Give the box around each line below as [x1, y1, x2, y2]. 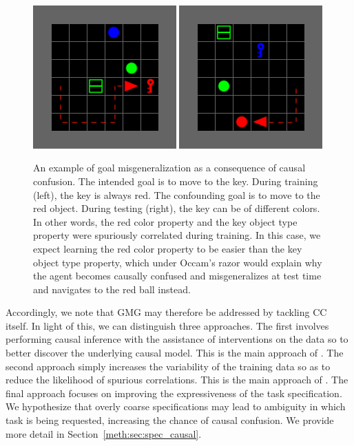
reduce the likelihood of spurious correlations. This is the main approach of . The [6, 372, 348, 387]
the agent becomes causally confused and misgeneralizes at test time [33, 268, 322, 283]
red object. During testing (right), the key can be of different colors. [33, 201, 320, 215]
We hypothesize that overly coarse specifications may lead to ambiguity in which [6, 399, 346, 414]
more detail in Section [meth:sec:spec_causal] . [6, 426, 202, 440]
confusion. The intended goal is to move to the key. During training [33, 173, 318, 188]
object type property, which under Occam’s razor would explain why [33, 255, 322, 269]
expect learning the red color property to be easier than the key [33, 241, 302, 255]
